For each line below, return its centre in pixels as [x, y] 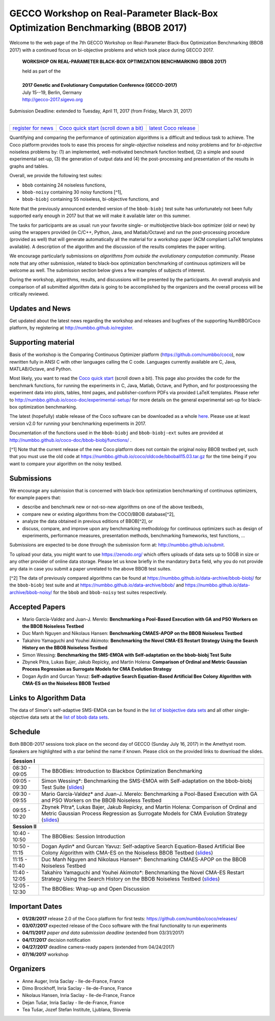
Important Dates [36, 906]
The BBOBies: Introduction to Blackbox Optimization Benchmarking [122, 771]
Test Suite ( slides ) [63, 788]
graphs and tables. [29, 166]
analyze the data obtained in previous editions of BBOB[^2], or [87, 521]
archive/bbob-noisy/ [31, 592]
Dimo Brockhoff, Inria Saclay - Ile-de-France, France [77, 988]
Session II [24, 826]
